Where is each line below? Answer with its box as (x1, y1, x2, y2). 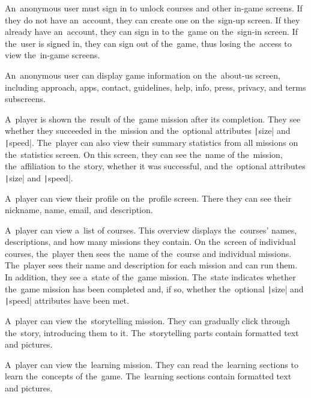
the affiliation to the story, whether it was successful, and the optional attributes (5, 160, 306, 172)
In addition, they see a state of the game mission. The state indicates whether (5, 271, 296, 283)
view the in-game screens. (5, 49, 100, 61)
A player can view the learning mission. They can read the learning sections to (5, 358, 298, 370)
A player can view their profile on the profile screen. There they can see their (5, 191, 292, 204)
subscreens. (5, 92, 46, 105)
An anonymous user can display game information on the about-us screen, (5, 68, 281, 81)
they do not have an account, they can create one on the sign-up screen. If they (5, 13, 300, 26)
